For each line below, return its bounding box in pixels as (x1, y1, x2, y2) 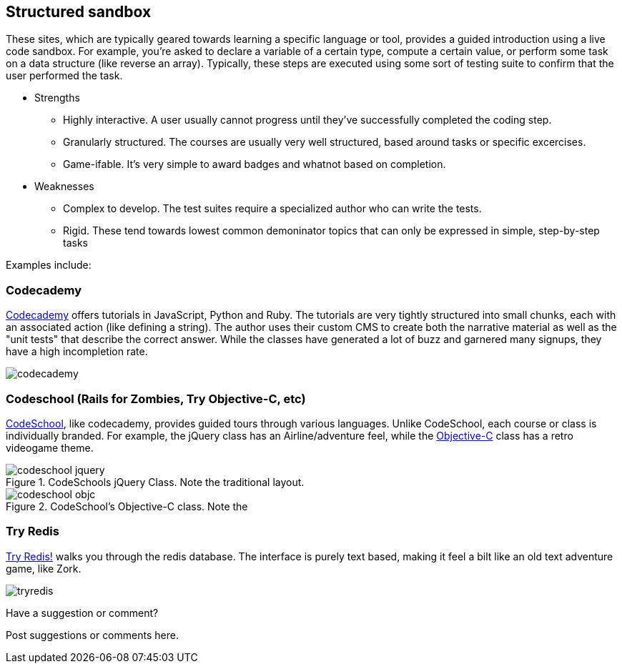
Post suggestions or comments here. (6, 628, 179, 641)
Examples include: (6, 259, 92, 272)
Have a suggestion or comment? (6, 606, 159, 619)
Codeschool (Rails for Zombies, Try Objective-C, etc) (6, 391, 306, 406)
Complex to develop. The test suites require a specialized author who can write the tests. (63, 202, 482, 215)
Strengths (34, 91, 80, 104)
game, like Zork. (6, 562, 82, 575)
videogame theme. (6, 441, 94, 454)
